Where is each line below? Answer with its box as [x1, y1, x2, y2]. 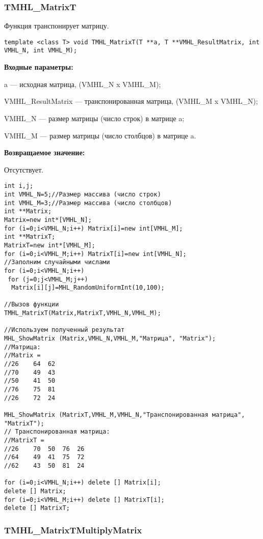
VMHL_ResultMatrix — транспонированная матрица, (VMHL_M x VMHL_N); [4, 96, 258, 106]
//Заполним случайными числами [4, 259, 110, 266]
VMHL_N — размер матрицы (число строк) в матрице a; [4, 112, 185, 123]
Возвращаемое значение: [4, 147, 85, 158]
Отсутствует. [4, 164, 44, 175]
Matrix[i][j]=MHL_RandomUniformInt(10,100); [11, 284, 165, 292]
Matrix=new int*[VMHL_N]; [4, 216, 92, 223]
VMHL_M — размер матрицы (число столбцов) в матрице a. [4, 130, 196, 140]
